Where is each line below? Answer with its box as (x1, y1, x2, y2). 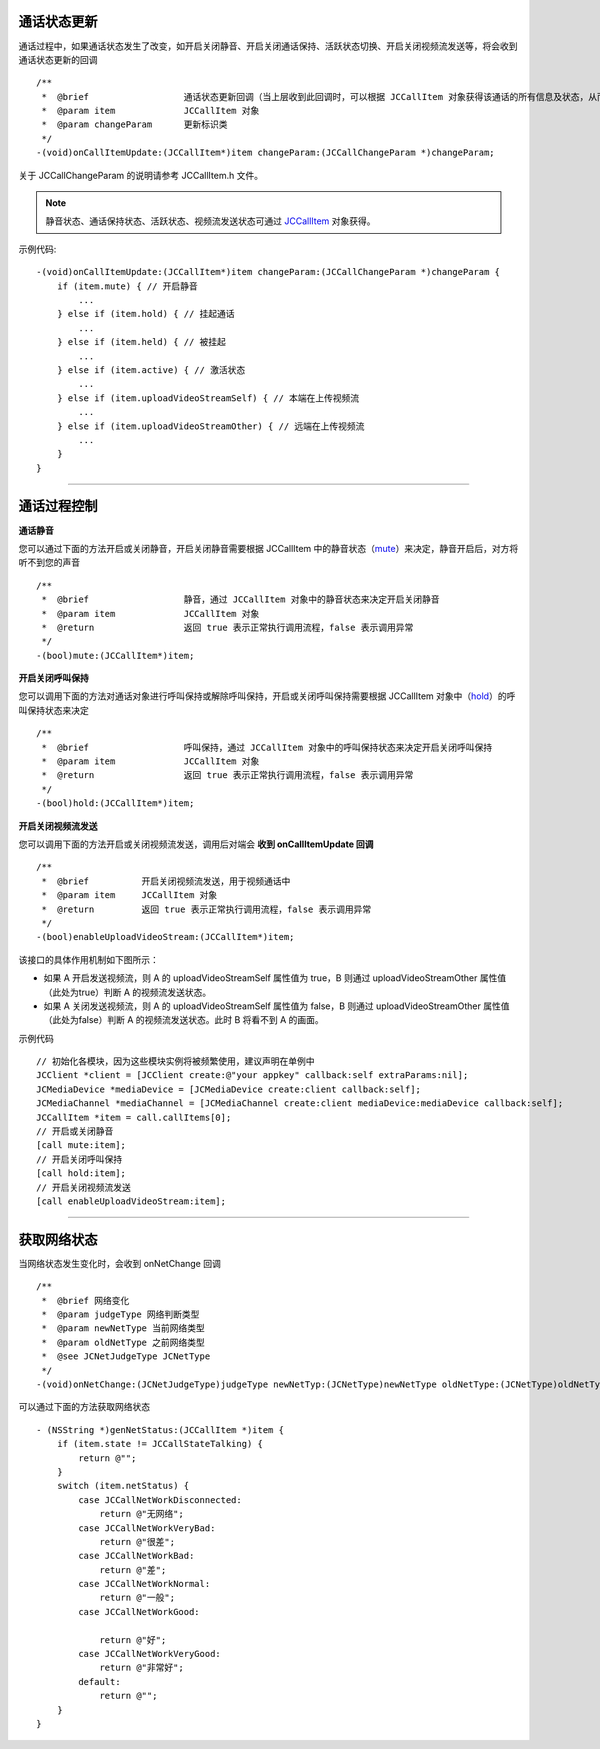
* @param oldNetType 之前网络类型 (41, 1336, 205, 1348)
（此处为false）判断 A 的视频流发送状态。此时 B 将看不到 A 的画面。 (43, 1014, 324, 1026)
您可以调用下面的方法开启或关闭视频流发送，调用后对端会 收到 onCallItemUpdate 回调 (18, 838, 374, 850)
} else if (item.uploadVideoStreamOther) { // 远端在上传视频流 (56, 420, 365, 432)
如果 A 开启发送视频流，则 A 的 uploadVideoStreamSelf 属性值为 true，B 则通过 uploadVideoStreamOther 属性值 (43, 972, 507, 984)
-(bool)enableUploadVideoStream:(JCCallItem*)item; (36, 931, 295, 943)
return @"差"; (99, 1564, 167, 1575)
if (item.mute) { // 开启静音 (56, 280, 199, 292)
